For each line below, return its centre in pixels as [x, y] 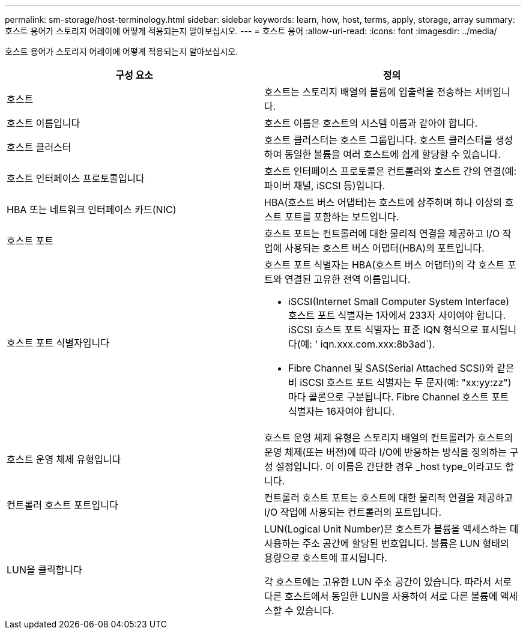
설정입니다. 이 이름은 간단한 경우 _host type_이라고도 [389, 466]
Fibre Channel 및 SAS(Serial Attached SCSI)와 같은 [401, 368]
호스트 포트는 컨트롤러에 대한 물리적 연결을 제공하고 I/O [382, 234]
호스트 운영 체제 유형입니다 [64, 459]
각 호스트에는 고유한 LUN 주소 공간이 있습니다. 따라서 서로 [388, 582]
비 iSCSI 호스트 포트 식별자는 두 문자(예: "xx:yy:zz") [400, 382]
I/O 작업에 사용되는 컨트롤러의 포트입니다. [353, 512]
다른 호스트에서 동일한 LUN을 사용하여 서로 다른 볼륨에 [381, 596]
